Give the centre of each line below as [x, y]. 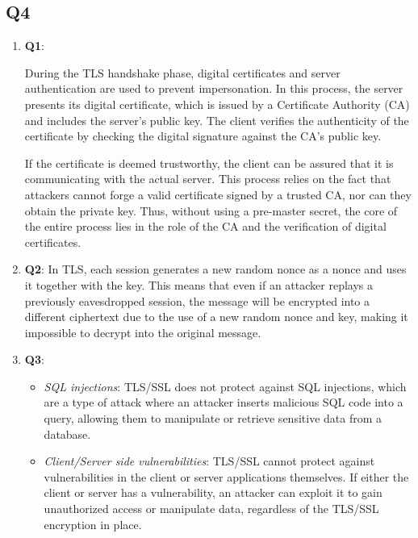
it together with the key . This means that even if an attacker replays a [199, 284]
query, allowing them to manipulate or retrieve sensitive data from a [213, 418]
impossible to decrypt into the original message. [143, 332]
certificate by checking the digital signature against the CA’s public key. [203, 136]
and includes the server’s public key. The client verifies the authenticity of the [217, 120]
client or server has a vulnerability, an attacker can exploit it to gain [213, 492]
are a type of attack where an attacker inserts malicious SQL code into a [224, 402]
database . [67, 434]
